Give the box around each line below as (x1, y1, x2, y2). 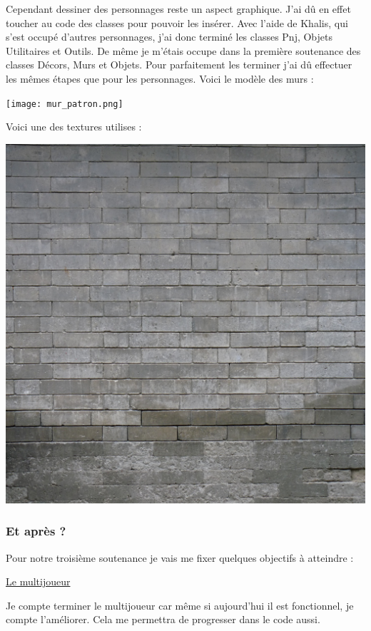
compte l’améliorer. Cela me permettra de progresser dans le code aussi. (6, 612, 320, 627)
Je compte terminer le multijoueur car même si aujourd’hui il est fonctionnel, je (6, 597, 354, 612)
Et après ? (6, 522, 66, 540)
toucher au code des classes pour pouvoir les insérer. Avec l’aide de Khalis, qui (6, 15, 348, 30)
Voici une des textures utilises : (6, 119, 142, 134)
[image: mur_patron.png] (6, 98, 123, 109)
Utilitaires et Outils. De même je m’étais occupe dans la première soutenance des (6, 43, 361, 58)
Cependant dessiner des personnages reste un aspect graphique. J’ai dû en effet (6, 1, 351, 16)
